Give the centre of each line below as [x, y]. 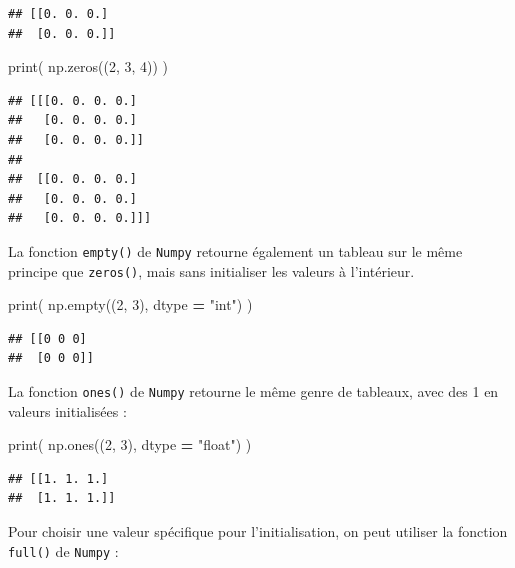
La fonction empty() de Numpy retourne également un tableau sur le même [235, 250]
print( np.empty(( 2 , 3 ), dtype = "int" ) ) [130, 304]
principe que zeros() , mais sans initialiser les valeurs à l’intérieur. [211, 270]
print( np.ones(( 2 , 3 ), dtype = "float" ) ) [130, 444]
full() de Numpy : [63, 550]
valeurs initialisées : [67, 410]
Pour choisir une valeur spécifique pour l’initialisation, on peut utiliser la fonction [258, 531]
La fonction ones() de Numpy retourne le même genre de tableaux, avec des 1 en [253, 391]
